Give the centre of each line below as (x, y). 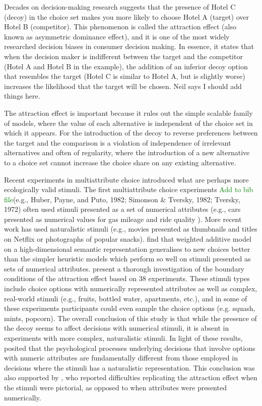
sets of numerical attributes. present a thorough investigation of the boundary (124, 268)
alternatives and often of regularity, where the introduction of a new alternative (127, 152)
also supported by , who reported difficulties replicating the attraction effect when (131, 377)
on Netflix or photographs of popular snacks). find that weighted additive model (128, 239)
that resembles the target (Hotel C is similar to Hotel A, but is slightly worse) (125, 76)
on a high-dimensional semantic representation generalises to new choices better (127, 249)
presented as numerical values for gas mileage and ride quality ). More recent (123, 219)
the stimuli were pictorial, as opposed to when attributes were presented (115, 387)
